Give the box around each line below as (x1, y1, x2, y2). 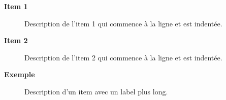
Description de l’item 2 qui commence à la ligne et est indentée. (24, 52, 222, 62)
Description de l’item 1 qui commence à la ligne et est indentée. (24, 18, 222, 28)
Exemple (4, 69, 35, 80)
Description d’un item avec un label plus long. (24, 86, 168, 96)
